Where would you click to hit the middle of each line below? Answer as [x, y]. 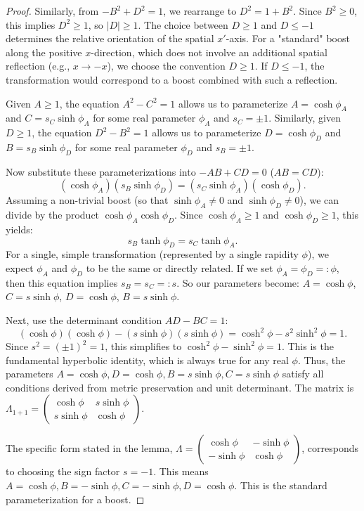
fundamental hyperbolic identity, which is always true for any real [147, 360]
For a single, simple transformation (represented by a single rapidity [152, 254]
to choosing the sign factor [63, 471]
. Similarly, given [305, 118]
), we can [319, 200]
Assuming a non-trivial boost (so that [87, 200]
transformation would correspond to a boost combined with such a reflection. [172, 79]
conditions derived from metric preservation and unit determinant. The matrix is [180, 387]
